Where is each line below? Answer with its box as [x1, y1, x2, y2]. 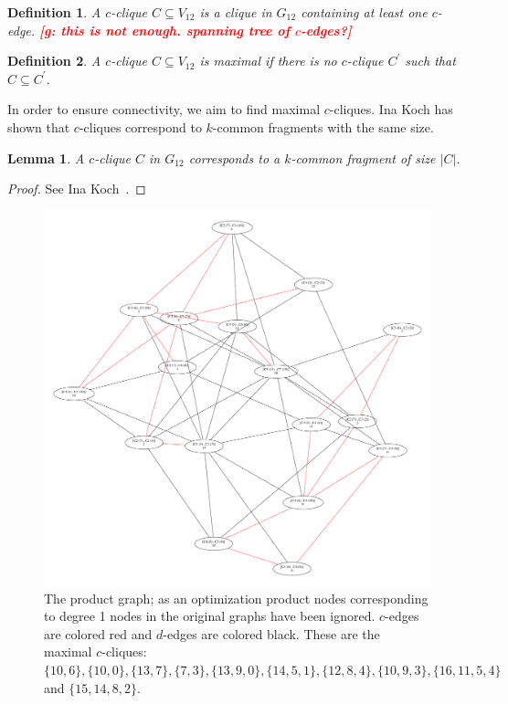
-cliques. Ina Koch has [329, 100, 453, 119]
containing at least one [301, 3, 428, 21]
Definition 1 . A [7, 3, 101, 21]
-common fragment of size [291, 148, 436, 167]
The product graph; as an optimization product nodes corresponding [44, 588, 429, 607]
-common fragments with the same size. [212, 117, 434, 136]
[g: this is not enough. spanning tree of [39, 20, 291, 39]
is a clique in [199, 3, 272, 21]
